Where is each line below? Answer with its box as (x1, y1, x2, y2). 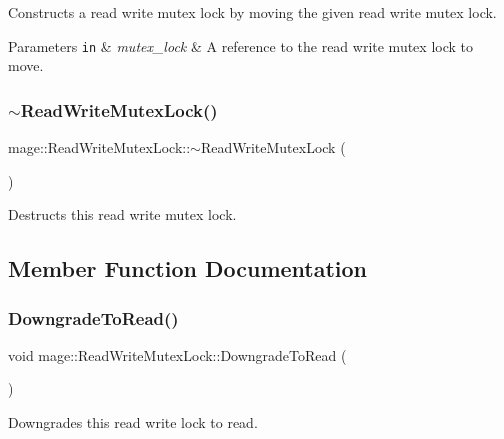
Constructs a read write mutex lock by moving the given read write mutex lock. (8, 2, 497, 22)
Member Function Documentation (8, 253, 368, 284)
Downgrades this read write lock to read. (8, 412, 258, 433)
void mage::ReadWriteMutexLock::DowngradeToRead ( (8, 344, 347, 365)
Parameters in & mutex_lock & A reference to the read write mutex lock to (8, 35, 474, 56)
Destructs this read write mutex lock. (8, 204, 237, 225)
